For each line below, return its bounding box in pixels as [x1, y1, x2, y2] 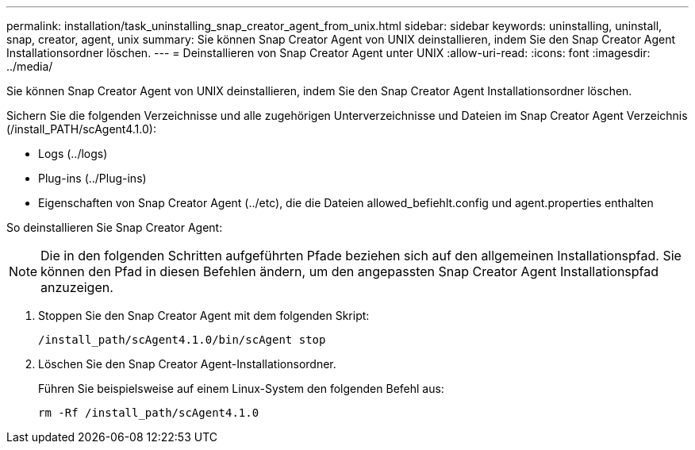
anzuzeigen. [40, 279, 113, 295]
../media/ [6, 60, 53, 73]
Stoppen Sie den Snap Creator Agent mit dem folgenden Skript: [38, 309, 370, 322]
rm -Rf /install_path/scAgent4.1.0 [38, 406, 259, 419]
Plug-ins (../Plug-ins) [38, 171, 147, 185]
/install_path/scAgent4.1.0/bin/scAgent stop [38, 333, 326, 346]
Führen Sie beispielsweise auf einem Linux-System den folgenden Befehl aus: [38, 382, 444, 395]
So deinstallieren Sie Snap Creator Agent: [6, 221, 223, 234]
